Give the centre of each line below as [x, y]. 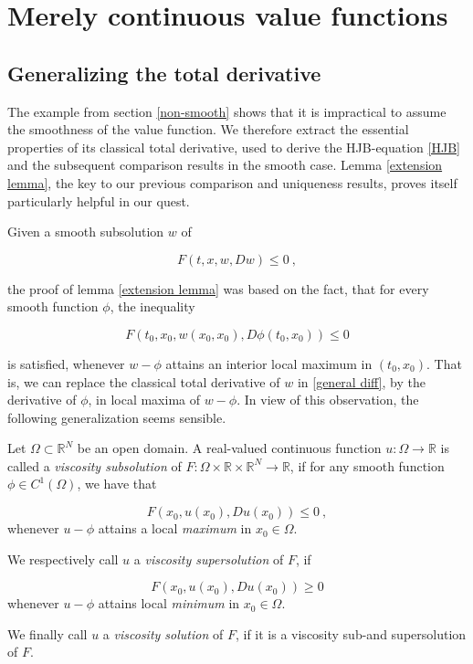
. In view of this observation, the [328, 400]
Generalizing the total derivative [164, 73]
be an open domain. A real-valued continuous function [229, 448]
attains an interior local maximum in [269, 363]
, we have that [117, 484]
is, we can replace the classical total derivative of [144, 381]
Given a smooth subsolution [86, 232]
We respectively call [63, 559]
